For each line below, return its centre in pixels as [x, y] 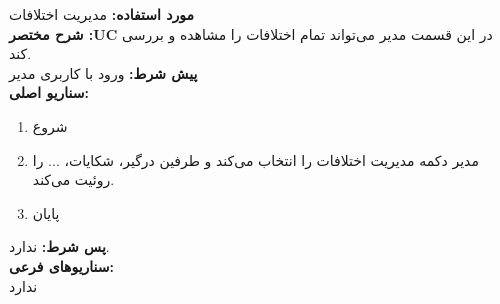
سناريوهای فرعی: [61, 265]
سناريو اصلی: [49, 92]
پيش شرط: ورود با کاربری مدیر [103, 72]
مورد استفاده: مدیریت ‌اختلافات [102, 14]
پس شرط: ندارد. [59, 246]
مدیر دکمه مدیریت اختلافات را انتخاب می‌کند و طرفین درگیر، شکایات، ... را [255, 159]
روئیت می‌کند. [73, 179]
